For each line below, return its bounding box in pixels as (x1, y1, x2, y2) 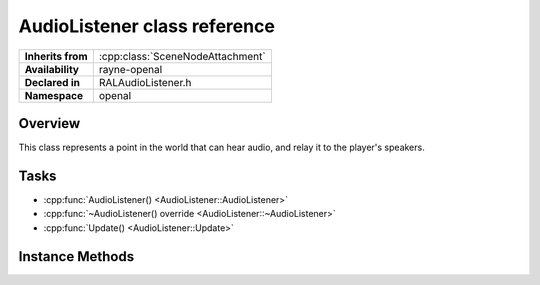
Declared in (24, 75, 80, 89)
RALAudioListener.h (98, 75, 192, 89)
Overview (18, 115, 81, 132)
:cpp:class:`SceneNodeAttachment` (98, 49, 266, 63)
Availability (24, 62, 80, 76)
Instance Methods (18, 248, 135, 265)
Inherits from (24, 49, 88, 63)
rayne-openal (98, 62, 163, 76)
